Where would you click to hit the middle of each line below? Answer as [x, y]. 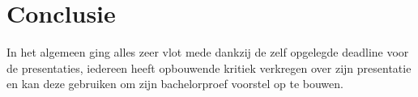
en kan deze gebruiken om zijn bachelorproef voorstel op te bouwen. [175, 84]
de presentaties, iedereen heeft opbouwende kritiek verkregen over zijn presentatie [209, 67]
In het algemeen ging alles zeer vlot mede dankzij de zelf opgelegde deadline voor [208, 52]
